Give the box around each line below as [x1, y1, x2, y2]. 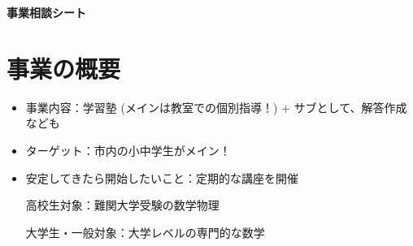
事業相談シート [7, 4, 86, 20]
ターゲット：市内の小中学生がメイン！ [25, 141, 231, 158]
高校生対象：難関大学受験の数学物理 [25, 196, 220, 214]
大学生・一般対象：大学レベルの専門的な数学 [25, 223, 265, 240]
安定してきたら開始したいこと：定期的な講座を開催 [25, 169, 298, 186]
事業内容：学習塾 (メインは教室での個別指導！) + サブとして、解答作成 [25, 98, 407, 115]
